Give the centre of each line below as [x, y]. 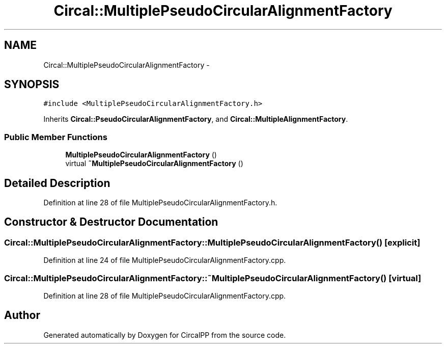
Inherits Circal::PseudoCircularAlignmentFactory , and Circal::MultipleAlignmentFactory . [196, 119]
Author [22, 315]
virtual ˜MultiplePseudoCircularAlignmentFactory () [154, 164]
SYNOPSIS [32, 85]
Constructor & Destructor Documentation [111, 222]
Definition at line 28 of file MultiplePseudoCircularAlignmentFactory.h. [160, 203]
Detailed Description [57, 183]
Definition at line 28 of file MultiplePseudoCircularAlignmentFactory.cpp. [165, 296]
